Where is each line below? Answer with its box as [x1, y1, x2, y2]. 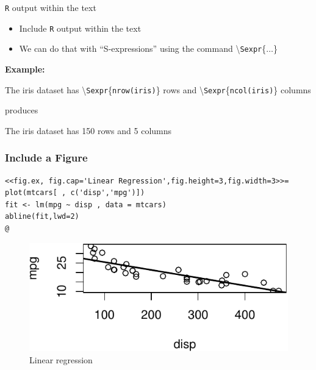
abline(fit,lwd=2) [5, 212, 79, 221]
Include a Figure [5, 150, 88, 165]
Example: [5, 62, 45, 75]
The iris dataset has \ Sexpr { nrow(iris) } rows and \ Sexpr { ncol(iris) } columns [5, 83, 311, 96]
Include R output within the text [19, 21, 142, 34]
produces [5, 104, 38, 116]
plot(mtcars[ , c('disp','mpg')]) [5, 188, 145, 197]
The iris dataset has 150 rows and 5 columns [5, 124, 172, 137]
